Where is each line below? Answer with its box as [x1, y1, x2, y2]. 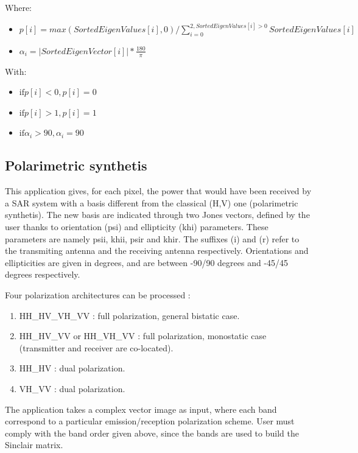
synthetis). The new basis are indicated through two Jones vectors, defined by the [5, 208, 310, 221]
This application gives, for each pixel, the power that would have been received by [5, 184, 312, 197]
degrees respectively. [5, 268, 80, 281]
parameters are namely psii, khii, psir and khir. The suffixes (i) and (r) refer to [5, 232, 300, 245]
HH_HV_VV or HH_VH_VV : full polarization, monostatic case [19, 329, 267, 342]
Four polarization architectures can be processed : [5, 288, 191, 301]
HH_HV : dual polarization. [19, 362, 125, 374]
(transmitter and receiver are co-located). [19, 341, 174, 354]
